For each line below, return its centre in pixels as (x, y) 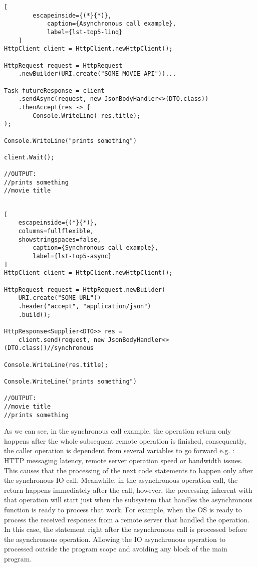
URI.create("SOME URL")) (60, 298)
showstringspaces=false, (60, 239)
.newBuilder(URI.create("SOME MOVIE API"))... (97, 74)
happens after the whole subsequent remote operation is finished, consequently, (125, 440)
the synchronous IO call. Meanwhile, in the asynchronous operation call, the (121, 480)
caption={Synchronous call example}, (95, 248)
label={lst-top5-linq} (85, 32)
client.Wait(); (29, 157)
